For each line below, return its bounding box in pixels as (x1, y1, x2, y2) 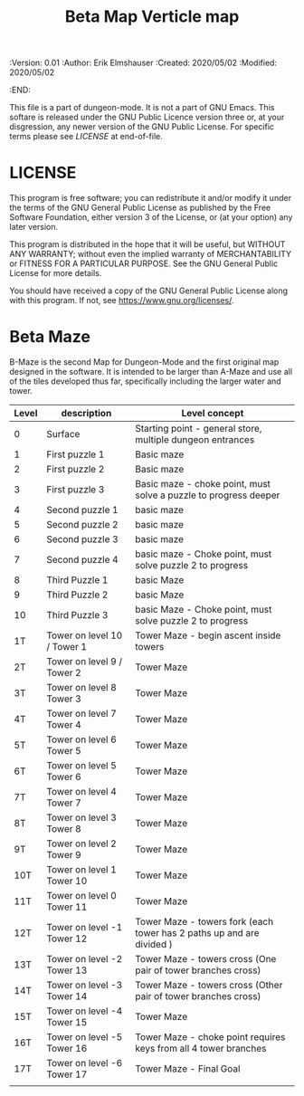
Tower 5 (46, 745, 81, 758)
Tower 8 (46, 823, 81, 835)
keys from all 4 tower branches (135, 1043, 267, 1055)
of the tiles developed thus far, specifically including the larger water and (9, 376, 282, 386)
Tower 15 (46, 1016, 88, 1029)
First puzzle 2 (46, 463, 105, 476)
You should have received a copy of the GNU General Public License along (9, 285, 288, 296)
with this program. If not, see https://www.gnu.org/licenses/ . (9, 295, 234, 306)
